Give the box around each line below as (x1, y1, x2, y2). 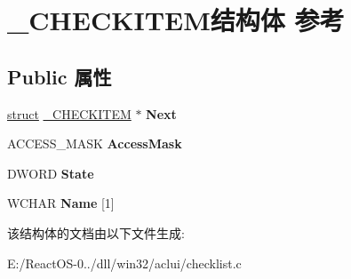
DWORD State (7, 163, 94, 182)
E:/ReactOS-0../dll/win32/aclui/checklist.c (7, 253, 242, 272)
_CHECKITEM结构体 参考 (7, 2, 345, 38)
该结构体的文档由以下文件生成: (7, 223, 185, 242)
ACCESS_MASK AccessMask (7, 134, 182, 153)
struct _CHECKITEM (7, 104, 132, 123)
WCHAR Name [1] (7, 194, 115, 212)
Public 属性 (7, 62, 112, 90)
